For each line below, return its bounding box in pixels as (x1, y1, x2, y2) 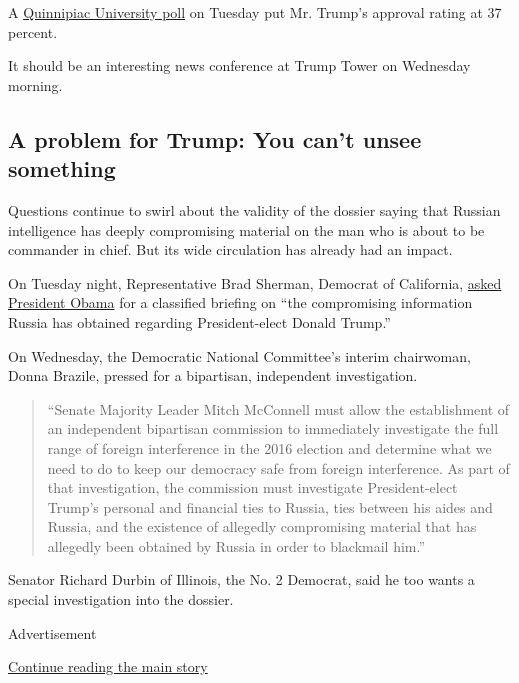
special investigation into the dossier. (8, 589, 234, 610)
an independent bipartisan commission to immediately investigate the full (47, 418, 499, 439)
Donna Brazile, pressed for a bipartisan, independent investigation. (8, 365, 418, 386)
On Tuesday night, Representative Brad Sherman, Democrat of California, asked (8, 272, 502, 293)
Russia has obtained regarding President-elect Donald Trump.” (8, 311, 391, 332)
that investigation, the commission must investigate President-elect (47, 477, 458, 498)
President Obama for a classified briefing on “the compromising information (8, 292, 473, 313)
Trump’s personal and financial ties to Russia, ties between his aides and (47, 496, 493, 517)
